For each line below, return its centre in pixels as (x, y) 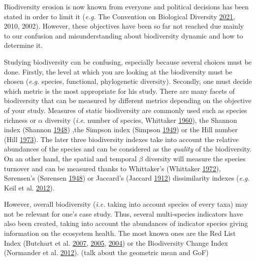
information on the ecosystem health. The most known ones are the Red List (120, 233)
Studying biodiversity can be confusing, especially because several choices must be (128, 61)
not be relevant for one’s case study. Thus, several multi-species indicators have (124, 213)
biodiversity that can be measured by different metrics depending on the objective (128, 100)
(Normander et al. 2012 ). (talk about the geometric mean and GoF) (106, 252)
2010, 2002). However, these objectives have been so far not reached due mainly (124, 26)
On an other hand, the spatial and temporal (70, 158)
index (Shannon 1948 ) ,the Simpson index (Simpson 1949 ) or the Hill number (121, 130)
